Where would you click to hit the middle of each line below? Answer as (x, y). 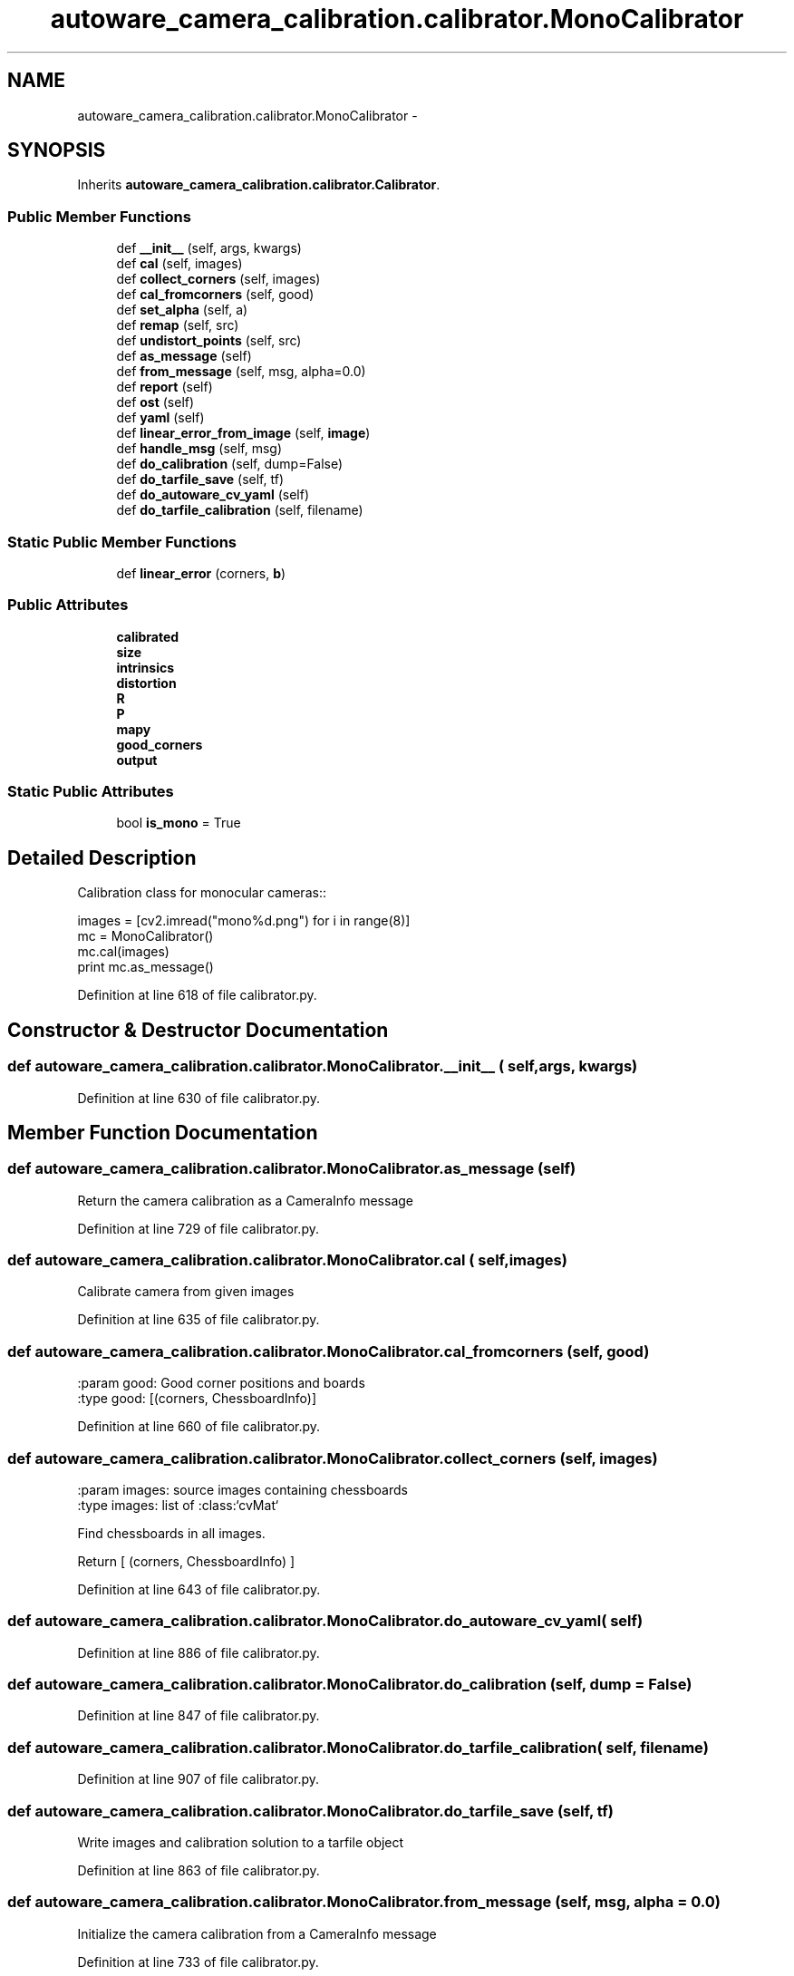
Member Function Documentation (163, 1132)
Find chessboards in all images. (171, 1533)
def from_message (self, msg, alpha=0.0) (241, 372)
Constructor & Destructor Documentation (198, 1030)
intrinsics (145, 667)
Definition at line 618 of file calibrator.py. (197, 995)
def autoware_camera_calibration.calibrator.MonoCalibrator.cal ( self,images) (287, 1260)
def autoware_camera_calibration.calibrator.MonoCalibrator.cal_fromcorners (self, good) (329, 1351)
